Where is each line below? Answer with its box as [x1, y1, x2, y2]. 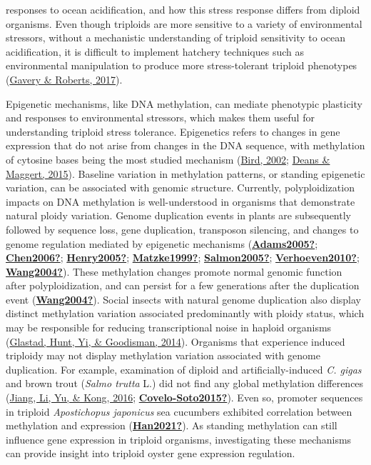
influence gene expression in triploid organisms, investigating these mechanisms [6, 431, 352, 446]
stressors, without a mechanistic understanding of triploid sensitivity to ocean [6, 30, 346, 45]
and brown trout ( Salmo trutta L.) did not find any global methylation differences [6, 376, 364, 391]
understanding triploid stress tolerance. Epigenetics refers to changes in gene [6, 124, 340, 139]
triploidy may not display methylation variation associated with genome [6, 348, 320, 363]
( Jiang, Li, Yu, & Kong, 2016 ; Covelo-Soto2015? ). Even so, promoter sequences [6, 390, 363, 405]
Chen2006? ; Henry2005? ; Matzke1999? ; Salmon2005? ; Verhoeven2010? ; [6, 250, 360, 265]
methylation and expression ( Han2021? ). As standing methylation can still [6, 418, 337, 433]
